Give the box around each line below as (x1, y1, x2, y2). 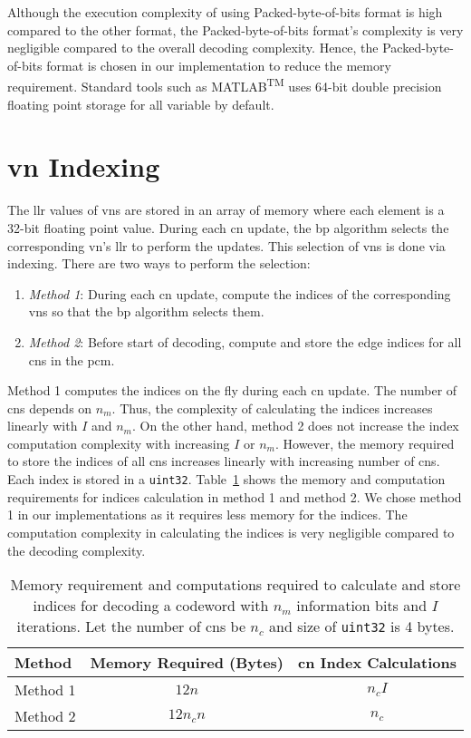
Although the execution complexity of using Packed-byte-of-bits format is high (7, 3, 443, 21)
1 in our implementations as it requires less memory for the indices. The (7, 505, 408, 524)
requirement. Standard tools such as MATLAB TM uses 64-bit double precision (7, 74, 442, 96)
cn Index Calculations (298, 652, 457, 674)
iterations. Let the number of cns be (16, 616, 245, 637)
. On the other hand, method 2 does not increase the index (132, 416, 459, 435)
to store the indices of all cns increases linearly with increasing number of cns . (7, 452, 440, 471)
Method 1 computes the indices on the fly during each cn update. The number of (7, 381, 457, 400)
